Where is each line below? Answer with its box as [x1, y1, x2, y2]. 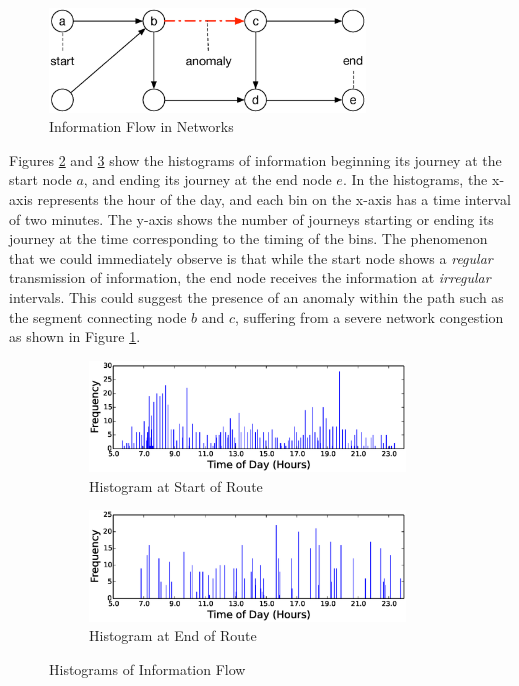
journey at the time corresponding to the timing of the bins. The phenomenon [9, 228, 488, 249]
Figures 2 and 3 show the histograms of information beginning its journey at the [9, 149, 502, 170]
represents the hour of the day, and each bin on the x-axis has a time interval [37, 188, 511, 209]
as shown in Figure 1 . [9, 326, 141, 347]
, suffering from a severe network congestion [235, 306, 504, 327]
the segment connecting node [9, 306, 187, 327]
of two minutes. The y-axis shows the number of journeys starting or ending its [9, 208, 494, 229]
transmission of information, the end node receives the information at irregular [9, 267, 491, 288]
